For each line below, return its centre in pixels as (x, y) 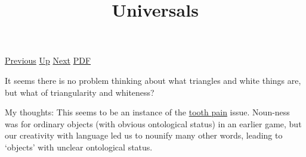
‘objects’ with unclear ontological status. (79, 147)
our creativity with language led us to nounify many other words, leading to (144, 135)
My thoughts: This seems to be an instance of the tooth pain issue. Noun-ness (147, 112)
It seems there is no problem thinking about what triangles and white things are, (153, 80)
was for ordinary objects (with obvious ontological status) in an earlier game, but (153, 123)
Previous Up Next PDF (48, 60)
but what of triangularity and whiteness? (80, 92)
